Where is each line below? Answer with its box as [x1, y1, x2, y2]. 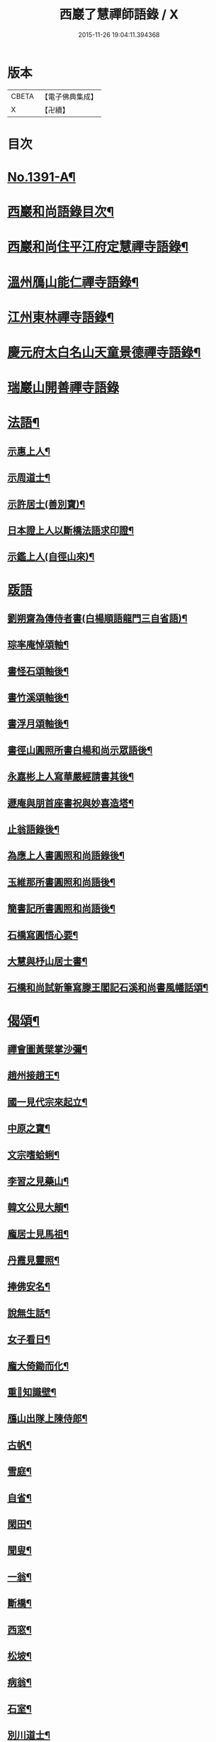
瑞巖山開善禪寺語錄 [7, 380, 120, 396]
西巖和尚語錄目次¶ [7, 204, 115, 220]
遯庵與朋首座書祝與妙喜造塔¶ [7, 797, 135, 809]
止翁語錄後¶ [7, 824, 60, 836]
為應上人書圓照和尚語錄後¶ [7, 850, 125, 862]
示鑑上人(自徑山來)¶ [7, 551, 95, 563]
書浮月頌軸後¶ [7, 718, 69, 730]
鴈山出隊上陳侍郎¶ [7, 1412, 88, 1425]
